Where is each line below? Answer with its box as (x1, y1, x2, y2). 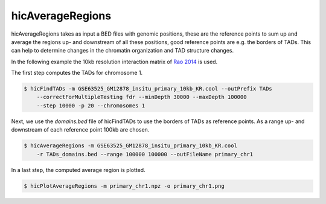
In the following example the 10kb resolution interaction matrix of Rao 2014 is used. (11, 58, 218, 65)
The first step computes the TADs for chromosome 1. (11, 69, 143, 77)
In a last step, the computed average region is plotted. (11, 166, 145, 173)
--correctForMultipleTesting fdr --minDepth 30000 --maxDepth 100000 (36, 94, 247, 101)
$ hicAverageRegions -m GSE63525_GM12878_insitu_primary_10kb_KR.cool (24, 142, 238, 149)
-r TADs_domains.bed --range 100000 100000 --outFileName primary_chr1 (36, 151, 254, 158)
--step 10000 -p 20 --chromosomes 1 (36, 102, 145, 109)
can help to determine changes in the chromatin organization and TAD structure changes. (11, 47, 234, 54)
